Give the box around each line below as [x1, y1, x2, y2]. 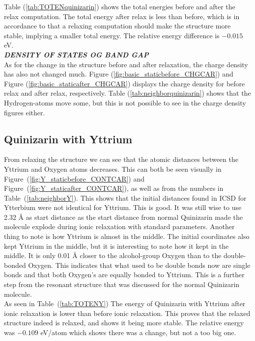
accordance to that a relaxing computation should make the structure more [4, 21, 231, 31]
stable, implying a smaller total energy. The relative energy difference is [4, 30, 220, 40]
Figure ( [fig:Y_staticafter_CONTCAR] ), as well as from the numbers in [4, 183, 224, 193]
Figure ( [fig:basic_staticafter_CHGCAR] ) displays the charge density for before [4, 78, 245, 88]
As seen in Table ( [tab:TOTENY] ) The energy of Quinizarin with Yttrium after [4, 298, 246, 309]
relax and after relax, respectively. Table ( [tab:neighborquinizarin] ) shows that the [4, 88, 251, 98]
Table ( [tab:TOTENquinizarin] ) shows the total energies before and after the [4, 1, 235, 11]
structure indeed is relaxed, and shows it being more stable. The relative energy [4, 317, 244, 328]
